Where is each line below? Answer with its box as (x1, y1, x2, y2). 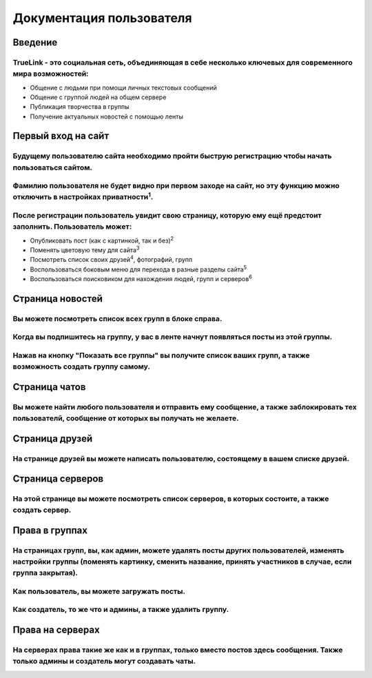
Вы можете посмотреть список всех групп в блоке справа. (12, 314, 223, 323)
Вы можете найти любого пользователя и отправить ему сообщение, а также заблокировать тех (12, 402, 358, 411)
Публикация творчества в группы (30, 103, 130, 111)
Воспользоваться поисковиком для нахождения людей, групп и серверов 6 (30, 274, 253, 283)
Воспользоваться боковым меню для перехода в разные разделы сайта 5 (30, 264, 247, 274)
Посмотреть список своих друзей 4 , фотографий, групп (30, 254, 193, 264)
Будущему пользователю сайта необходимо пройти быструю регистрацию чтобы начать (12, 152, 332, 161)
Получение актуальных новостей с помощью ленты (30, 112, 184, 121)
